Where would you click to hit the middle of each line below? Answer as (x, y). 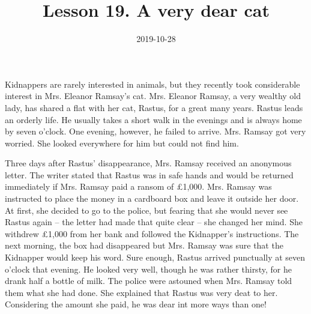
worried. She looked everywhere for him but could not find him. (122, 143)
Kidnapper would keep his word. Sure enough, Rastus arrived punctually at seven (155, 257)
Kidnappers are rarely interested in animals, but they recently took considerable (152, 84)
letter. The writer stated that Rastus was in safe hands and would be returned (149, 174)
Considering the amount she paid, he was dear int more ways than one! (136, 304)
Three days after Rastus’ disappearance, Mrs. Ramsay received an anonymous (148, 163)
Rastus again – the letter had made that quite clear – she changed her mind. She (154, 222)
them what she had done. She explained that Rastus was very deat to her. (141, 292)
